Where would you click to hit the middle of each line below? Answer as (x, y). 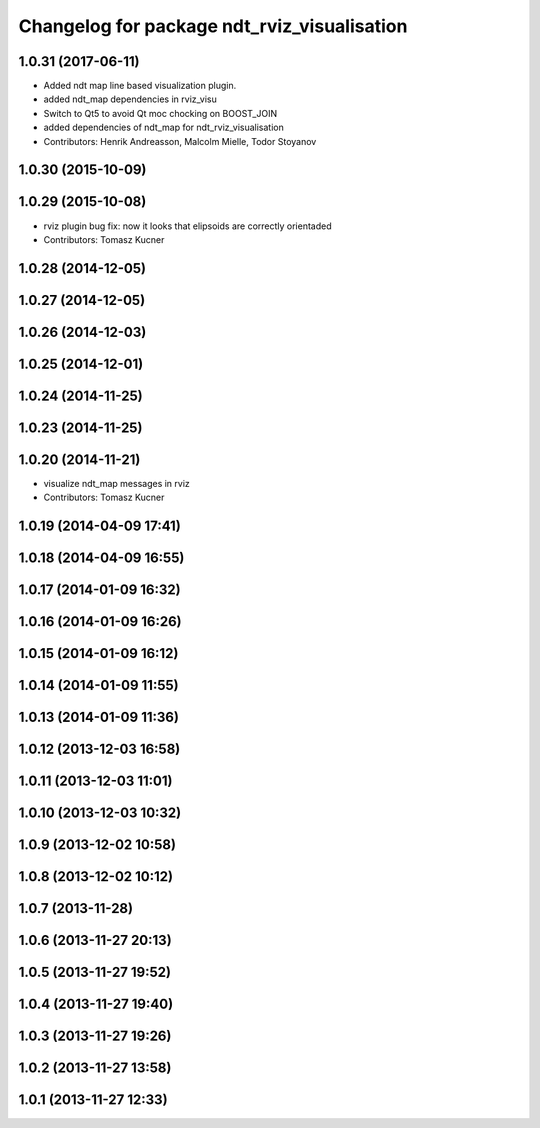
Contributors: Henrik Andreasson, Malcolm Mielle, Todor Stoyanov (180, 141)
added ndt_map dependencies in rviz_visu (130, 99)
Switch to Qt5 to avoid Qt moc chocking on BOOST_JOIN (160, 113)
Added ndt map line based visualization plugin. (140, 86)
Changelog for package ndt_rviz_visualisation (213, 26)
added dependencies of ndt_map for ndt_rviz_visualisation (164, 127)
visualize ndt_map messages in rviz (116, 483)
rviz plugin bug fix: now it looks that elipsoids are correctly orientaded (187, 226)
